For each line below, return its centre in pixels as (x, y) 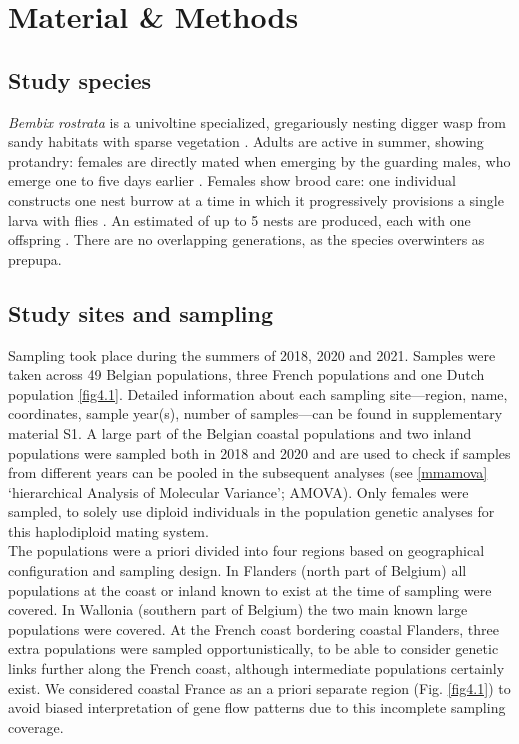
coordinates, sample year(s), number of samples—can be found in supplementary (255, 413)
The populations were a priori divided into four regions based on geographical (246, 550)
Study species (80, 79)
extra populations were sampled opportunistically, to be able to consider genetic (253, 648)
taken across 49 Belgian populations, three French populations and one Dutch (246, 374)
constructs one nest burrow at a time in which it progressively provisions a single (256, 199)
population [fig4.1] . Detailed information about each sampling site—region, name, (258, 393)
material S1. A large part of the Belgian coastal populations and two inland (240, 432)
